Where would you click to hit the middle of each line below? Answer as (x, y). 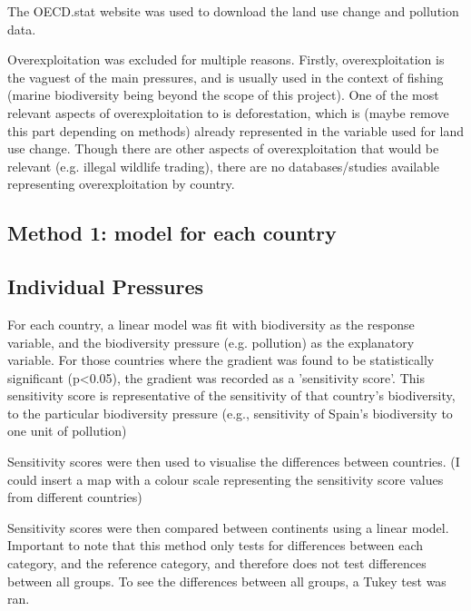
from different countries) (75, 497)
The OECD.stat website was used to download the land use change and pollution (233, 11)
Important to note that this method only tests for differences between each (216, 545)
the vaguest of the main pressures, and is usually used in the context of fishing (226, 77)
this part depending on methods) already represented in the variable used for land (236, 130)
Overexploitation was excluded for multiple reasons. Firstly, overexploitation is (226, 59)
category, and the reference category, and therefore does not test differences (217, 563)
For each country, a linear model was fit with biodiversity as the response (211, 324)
